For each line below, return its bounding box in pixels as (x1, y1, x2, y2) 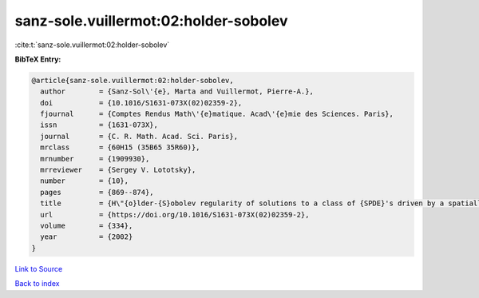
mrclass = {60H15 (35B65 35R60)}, (40, 143, 200, 152)
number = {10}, (40, 177, 129, 185)
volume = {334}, (40, 221, 133, 230)
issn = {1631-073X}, (40, 121, 159, 129)
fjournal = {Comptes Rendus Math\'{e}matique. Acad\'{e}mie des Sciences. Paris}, (40, 109, 394, 119)
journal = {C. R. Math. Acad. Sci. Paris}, (40, 132, 239, 141)
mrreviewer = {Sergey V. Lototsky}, (40, 165, 196, 175)
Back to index (14, 279, 60, 288)
